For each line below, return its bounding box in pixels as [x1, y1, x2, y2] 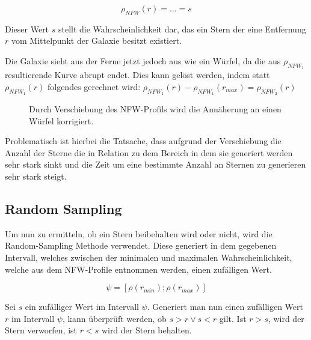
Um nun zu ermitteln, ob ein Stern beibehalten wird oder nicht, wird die [5, 227, 273, 240]
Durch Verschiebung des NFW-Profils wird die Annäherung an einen [29, 102, 282, 115]
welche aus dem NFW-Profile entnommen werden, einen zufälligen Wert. [5, 263, 272, 275]
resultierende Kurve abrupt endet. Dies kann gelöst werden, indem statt [5, 68, 270, 81]
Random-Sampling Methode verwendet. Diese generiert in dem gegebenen [5, 239, 277, 252]
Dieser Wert [5, 22, 49, 35]
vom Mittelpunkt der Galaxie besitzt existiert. [11, 34, 182, 47]
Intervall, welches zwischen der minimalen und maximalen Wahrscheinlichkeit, [5, 250, 292, 263]
